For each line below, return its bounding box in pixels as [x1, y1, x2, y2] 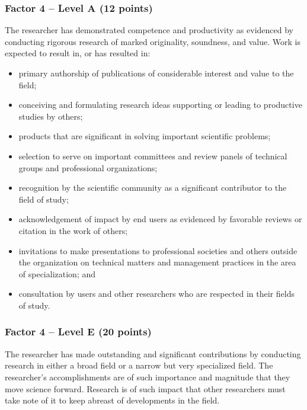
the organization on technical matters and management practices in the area [18, 256, 296, 268]
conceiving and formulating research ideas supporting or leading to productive [18, 98, 302, 111]
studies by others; [18, 110, 83, 122]
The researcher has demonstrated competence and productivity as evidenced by [5, 24, 293, 36]
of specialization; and [18, 267, 96, 280]
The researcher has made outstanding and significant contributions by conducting [5, 347, 301, 360]
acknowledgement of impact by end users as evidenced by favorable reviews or [18, 213, 302, 225]
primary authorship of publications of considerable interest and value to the [18, 67, 294, 79]
